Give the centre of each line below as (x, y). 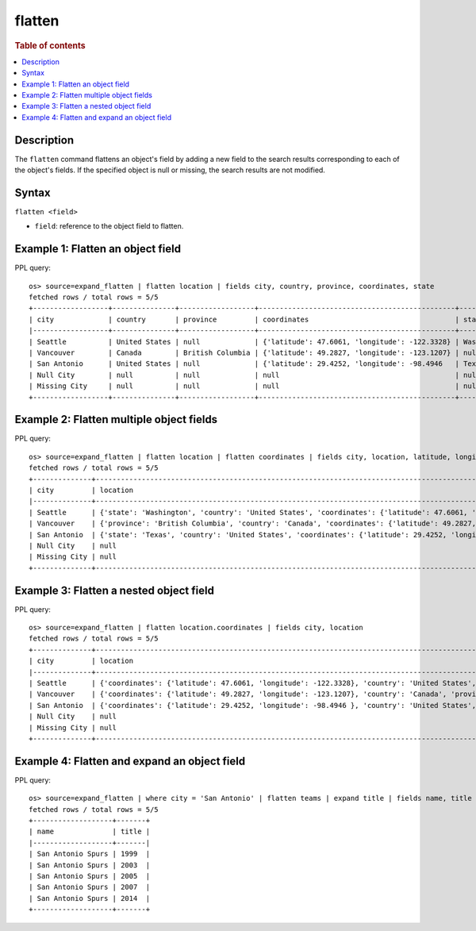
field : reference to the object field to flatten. (109, 226)
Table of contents (50, 45)
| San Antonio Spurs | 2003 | (90, 865)
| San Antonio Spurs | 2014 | (90, 898)
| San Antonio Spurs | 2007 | (90, 887)
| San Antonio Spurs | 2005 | (90, 876)
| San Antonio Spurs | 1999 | (90, 854)
